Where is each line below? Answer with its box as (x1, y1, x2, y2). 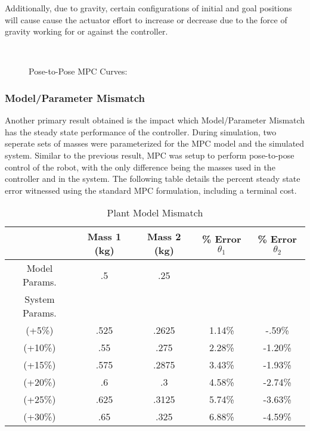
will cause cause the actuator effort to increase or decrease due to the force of (5, 13, 287, 26)
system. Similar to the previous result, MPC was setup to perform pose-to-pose (5, 148, 294, 161)
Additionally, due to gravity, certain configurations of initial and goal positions (5, 2, 292, 14)
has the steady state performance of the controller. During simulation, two (5, 125, 277, 138)
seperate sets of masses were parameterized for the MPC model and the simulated (5, 137, 305, 150)
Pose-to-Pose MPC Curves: (29, 65, 128, 77)
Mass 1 (87, 230, 122, 244)
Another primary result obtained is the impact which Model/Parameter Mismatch (5, 114, 305, 126)
